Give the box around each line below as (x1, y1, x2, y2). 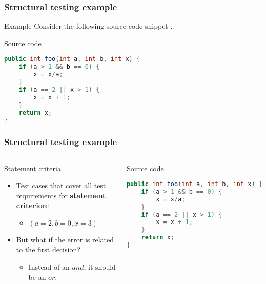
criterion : (16, 200, 49, 211)
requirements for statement (16, 190, 106, 200)
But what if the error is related (16, 234, 114, 245)
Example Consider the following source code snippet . (4, 21, 173, 31)
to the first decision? (16, 244, 80, 255)
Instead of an (28, 261, 70, 272)
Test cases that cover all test (16, 180, 106, 191)
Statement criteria (4, 163, 61, 173)
